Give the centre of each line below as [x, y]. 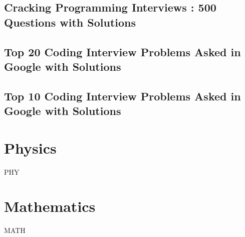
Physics [30, 147]
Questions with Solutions [70, 22]
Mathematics [50, 206]
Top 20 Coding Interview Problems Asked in [123, 51]
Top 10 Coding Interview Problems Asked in [123, 96]
